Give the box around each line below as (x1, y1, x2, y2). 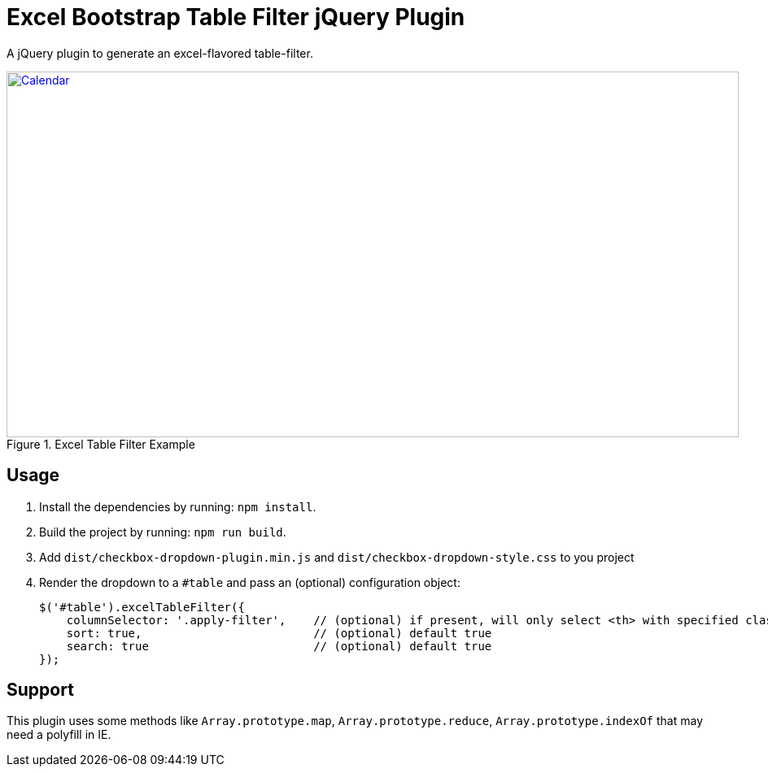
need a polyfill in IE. (7, 727, 111, 742)
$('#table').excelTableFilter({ (39, 600, 245, 614)
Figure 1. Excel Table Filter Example (7, 436, 195, 451)
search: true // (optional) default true (66, 639, 492, 653)
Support (7, 680, 74, 701)
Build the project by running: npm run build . (39, 524, 286, 539)
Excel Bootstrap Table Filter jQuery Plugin (7, 3, 465, 31)
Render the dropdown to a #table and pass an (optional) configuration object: (39, 575, 460, 589)
